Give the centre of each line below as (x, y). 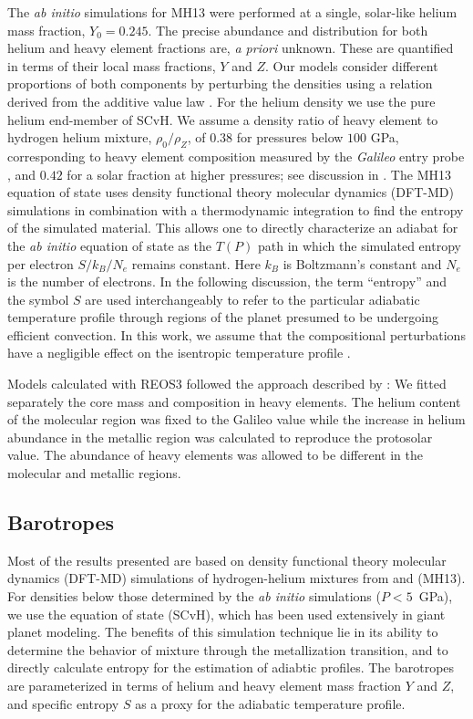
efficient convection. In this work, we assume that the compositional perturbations (236, 334)
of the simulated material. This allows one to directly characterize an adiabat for (233, 228)
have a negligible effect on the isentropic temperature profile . (179, 353)
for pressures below (290, 137)
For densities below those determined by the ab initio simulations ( (194, 596)
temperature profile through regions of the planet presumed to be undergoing (223, 317)
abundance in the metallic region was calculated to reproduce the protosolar (220, 437)
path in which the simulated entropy (359, 245)
